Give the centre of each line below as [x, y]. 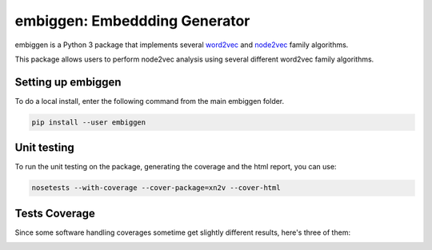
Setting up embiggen [68, 82]
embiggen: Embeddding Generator [132, 21]
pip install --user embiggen [89, 122]
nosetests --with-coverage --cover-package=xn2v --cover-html [156, 188]
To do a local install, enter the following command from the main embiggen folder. [150, 101]
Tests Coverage [55, 213]
